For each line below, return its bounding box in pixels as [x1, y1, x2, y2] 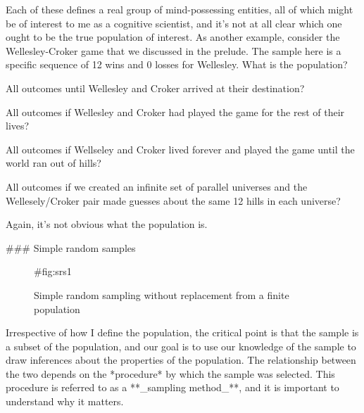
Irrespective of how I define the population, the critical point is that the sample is [6, 325, 359, 340]
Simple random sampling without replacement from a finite [34, 287, 289, 302]
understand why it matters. [6, 394, 124, 409]
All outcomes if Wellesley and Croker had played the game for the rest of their [6, 104, 345, 119]
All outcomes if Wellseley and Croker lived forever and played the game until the [6, 141, 355, 156]
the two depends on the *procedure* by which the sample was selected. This [6, 366, 335, 381]
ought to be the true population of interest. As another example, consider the [6, 30, 340, 44]
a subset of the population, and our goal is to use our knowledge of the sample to [6, 338, 356, 353]
